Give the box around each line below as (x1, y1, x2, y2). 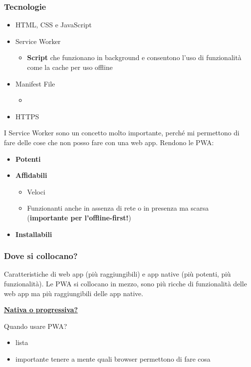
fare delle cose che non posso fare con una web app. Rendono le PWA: (4, 137, 214, 147)
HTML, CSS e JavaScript (15, 20, 92, 30)
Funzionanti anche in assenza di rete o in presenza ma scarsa (27, 203, 209, 213)
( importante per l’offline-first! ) (27, 212, 131, 222)
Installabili (15, 229, 52, 239)
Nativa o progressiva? (4, 304, 78, 315)
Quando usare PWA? (4, 321, 67, 331)
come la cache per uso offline (27, 62, 113, 72)
